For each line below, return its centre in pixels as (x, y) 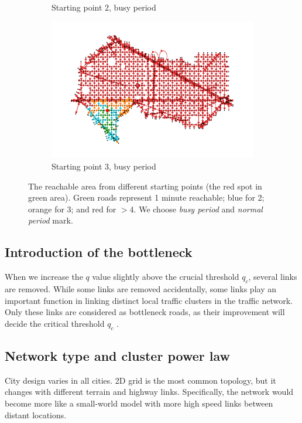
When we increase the (44, 277)
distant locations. (36, 414)
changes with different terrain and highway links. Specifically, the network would (149, 392)
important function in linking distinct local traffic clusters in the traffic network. (149, 300)
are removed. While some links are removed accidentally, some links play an (140, 289)
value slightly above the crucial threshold (166, 277)
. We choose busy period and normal (198, 209)
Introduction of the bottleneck (99, 252)
